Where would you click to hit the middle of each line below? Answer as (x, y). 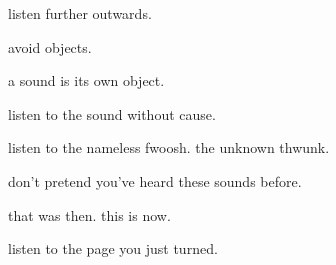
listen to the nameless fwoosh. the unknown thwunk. (169, 147)
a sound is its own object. (86, 80)
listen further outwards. (80, 13)
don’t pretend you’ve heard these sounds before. (155, 180)
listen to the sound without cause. (112, 113)
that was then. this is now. (89, 214)
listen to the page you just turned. (113, 248)
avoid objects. (50, 46)
